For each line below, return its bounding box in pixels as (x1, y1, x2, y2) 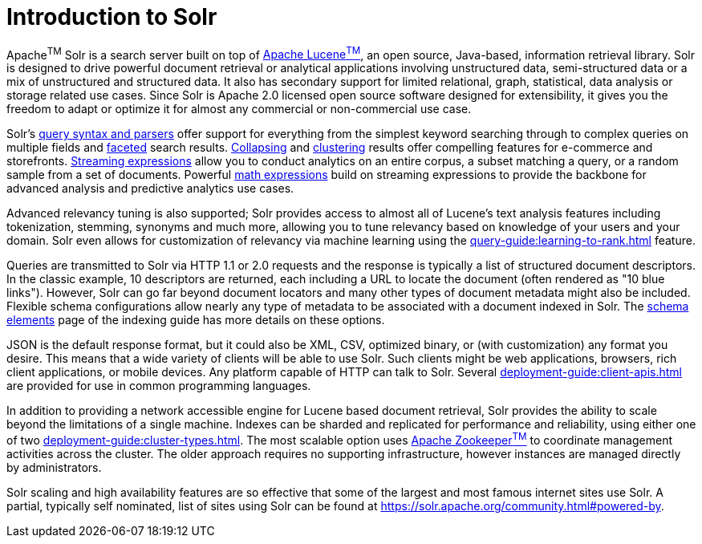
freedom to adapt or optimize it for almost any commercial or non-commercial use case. (6, 102, 472, 116)
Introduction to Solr (6, 3, 217, 30)
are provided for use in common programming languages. (6, 379, 311, 393)
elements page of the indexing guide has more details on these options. (6, 313, 385, 327)
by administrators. (6, 461, 102, 475)
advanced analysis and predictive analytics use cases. (6, 181, 294, 196)
